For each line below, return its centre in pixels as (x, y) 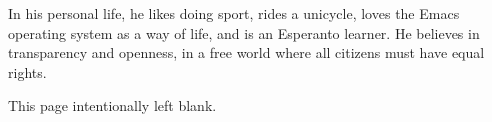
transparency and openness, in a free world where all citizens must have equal (246, 52)
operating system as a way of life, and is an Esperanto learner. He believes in (244, 32)
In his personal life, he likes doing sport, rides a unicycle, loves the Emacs (234, 13)
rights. (27, 71)
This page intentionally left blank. (112, 105)
